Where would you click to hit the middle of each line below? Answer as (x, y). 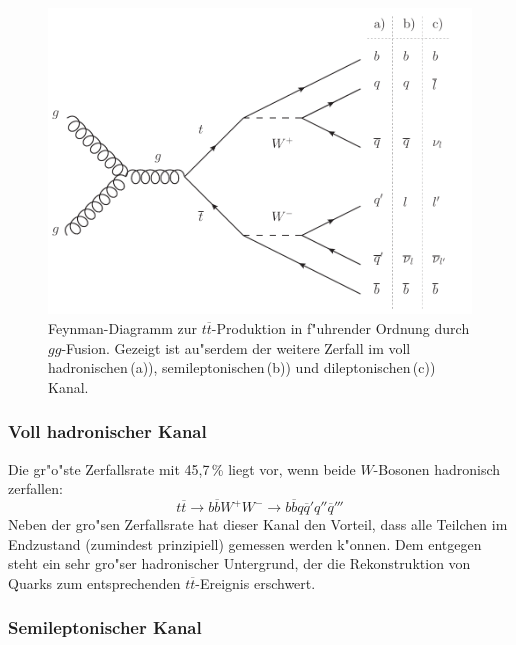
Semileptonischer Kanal (105, 627)
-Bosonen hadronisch (437, 468)
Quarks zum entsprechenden (94, 582)
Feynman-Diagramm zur (123, 328)
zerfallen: (35, 488)
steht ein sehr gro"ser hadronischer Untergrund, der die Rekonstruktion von (239, 563)
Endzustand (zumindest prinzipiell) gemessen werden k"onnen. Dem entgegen (245, 543)
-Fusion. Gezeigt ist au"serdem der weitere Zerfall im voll (236, 347)
